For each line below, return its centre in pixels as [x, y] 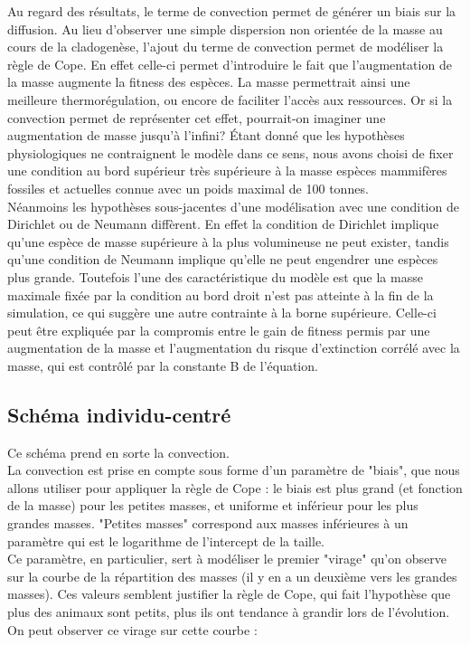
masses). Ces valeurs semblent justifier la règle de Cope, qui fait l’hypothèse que [229, 594]
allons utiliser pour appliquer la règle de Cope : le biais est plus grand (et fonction [235, 487]
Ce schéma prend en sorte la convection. [118, 452]
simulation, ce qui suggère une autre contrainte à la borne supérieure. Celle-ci [222, 313]
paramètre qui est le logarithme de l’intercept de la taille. [166, 541]
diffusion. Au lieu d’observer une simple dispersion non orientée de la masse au [225, 28]
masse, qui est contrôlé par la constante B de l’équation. [163, 365]
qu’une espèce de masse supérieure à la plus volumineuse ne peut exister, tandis [228, 241]
